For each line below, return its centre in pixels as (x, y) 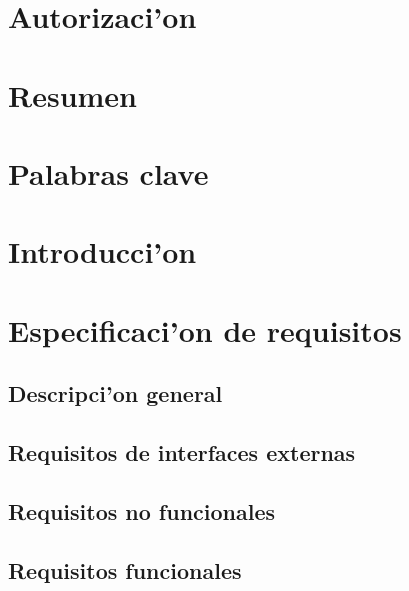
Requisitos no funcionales (142, 510)
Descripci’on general (115, 393)
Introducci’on (102, 251)
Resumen (72, 94)
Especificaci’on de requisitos (205, 329)
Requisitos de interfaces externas (182, 452)
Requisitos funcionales (125, 569)
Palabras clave (108, 172)
